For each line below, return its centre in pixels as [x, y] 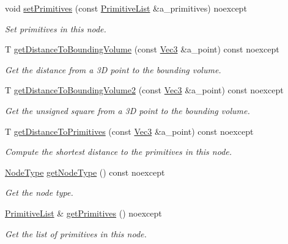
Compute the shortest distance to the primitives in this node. [119, 152]
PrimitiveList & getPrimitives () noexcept [83, 213]
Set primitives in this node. [56, 28]
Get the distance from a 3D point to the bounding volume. [113, 69]
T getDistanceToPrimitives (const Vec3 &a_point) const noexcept [129, 131]
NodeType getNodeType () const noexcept [85, 172]
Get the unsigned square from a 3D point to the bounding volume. [127, 110]
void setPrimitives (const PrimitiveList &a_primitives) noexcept [126, 8]
